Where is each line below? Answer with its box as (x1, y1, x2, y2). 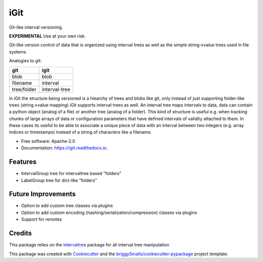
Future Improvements (9, 190, 76, 198)
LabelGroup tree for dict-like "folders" (21, 177, 97, 183)
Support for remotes (21, 216, 62, 222)
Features (9, 158, 37, 166)
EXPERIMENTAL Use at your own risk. (9, 33, 86, 39)
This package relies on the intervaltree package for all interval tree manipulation (9, 242, 169, 248)
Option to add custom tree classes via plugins (21, 203, 113, 209)
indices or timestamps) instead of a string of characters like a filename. (9, 129, 152, 135)
